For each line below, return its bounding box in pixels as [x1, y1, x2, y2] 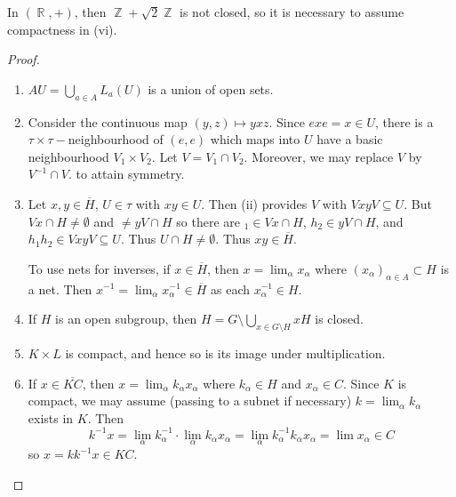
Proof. [7, 50, 40, 68]
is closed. [315, 309, 364, 328]
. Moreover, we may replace [244, 147, 394, 165]
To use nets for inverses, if [28, 259, 171, 277]
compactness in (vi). [7, 20, 117, 38]
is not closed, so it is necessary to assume [180, 3, 404, 20]
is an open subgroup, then [55, 309, 197, 328]
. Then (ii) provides [201, 194, 308, 212]
